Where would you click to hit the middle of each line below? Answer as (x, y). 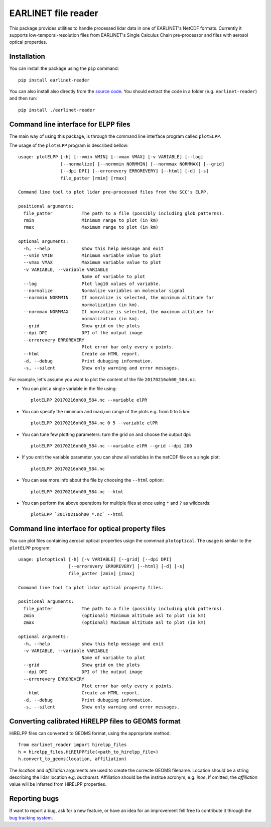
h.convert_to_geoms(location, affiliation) (73, 759)
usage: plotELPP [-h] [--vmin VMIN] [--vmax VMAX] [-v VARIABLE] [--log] (111, 157)
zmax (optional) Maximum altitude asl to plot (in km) (115, 623)
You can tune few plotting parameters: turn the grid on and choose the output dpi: (106, 434)
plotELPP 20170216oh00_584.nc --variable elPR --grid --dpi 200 (112, 446)
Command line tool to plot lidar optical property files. (91, 587)
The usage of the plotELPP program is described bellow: (69, 145)
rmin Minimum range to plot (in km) (91, 220)
